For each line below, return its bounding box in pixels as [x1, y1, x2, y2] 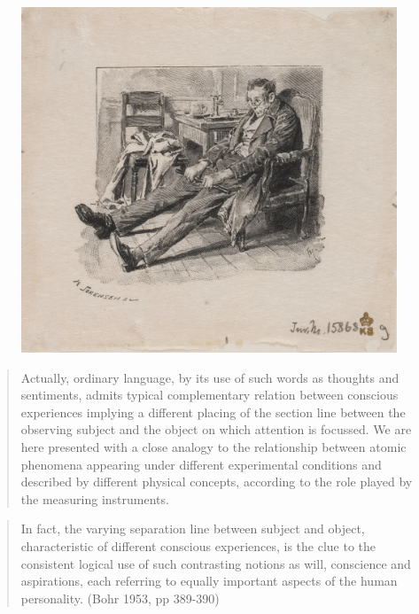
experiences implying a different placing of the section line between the [20, 402, 406, 421]
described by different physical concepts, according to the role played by [20, 472, 413, 491]
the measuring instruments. [20, 489, 169, 508]
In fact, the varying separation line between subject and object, [20, 519, 365, 538]
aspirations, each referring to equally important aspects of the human [20, 571, 398, 590]
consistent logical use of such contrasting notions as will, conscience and [20, 554, 411, 572]
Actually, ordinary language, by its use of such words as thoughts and [20, 368, 400, 386]
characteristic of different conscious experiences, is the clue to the [20, 536, 376, 555]
